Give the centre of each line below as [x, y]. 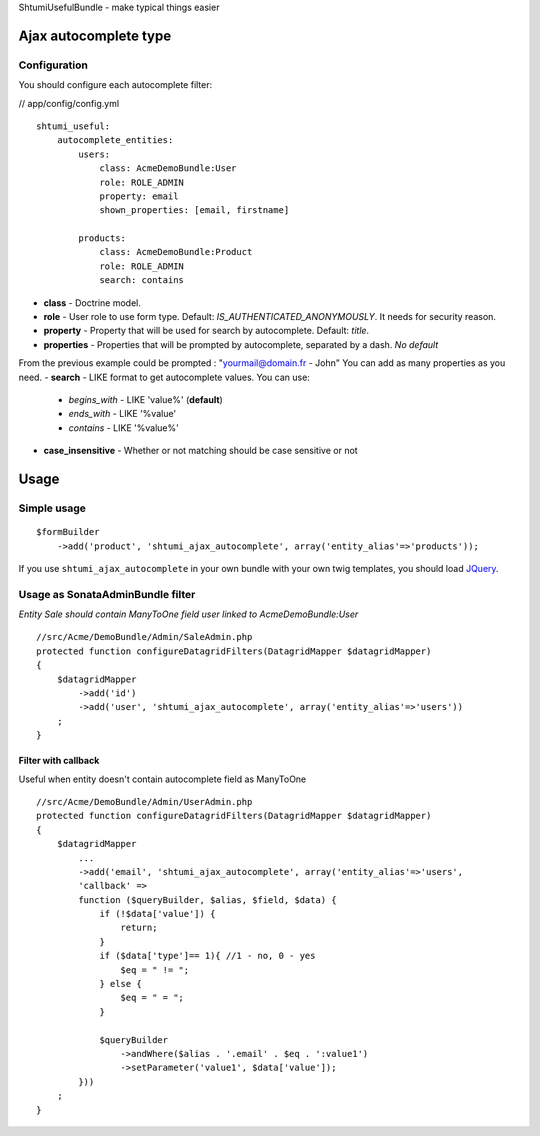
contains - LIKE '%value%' [123, 427]
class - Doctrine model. [92, 302]
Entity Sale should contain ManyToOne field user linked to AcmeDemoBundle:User [188, 614]
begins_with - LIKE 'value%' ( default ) [146, 399]
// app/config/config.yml [69, 103]
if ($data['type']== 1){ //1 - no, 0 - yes [207, 956]
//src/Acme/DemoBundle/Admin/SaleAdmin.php [144, 637]
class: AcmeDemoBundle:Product [176, 252]
